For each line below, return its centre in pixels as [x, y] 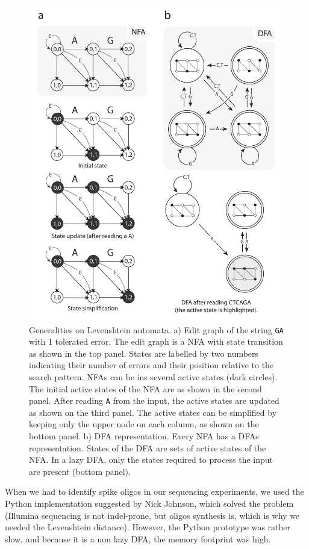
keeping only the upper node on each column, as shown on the [144, 424]
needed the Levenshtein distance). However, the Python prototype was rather [148, 527]
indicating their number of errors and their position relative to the [151, 365]
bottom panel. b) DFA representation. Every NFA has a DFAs [144, 436]
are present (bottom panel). [80, 471]
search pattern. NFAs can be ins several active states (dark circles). [153, 377]
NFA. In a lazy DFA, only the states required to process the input [151, 460]
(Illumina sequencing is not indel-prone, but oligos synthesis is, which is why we [152, 515]
